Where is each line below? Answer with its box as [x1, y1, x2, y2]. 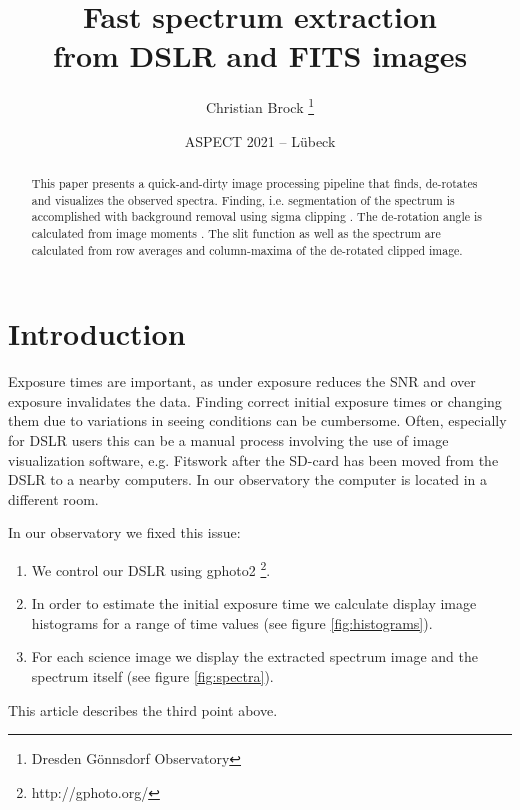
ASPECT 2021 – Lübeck [184, 130, 336, 151]
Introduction [8, 313, 186, 354]
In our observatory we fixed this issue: [8, 522, 241, 543]
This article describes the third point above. [8, 699, 278, 720]
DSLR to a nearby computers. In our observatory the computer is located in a [8, 469, 487, 490]
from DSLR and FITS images [52, 35, 468, 76]
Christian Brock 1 [205, 94, 315, 117]
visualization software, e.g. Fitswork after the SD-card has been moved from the [8, 449, 499, 470]
